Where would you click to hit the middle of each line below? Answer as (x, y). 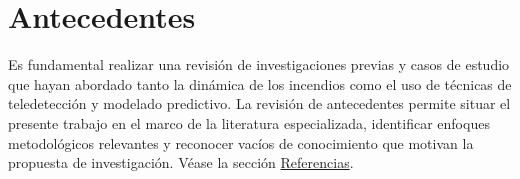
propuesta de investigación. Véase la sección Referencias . (181, 162)
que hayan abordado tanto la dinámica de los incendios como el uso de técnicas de (260, 83)
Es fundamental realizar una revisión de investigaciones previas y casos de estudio (259, 64)
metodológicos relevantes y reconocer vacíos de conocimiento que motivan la (241, 142)
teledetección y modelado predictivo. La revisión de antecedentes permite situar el (259, 103)
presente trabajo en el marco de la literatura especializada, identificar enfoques (249, 122)
